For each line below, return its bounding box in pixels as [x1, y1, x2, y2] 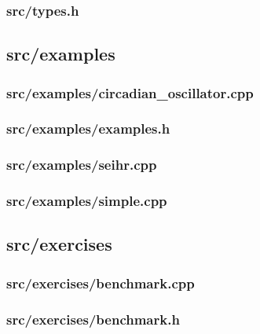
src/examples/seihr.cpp [6, 155, 157, 174]
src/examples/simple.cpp [6, 191, 167, 211]
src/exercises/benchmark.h [6, 309, 180, 328]
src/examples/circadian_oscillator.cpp [6, 83, 254, 102]
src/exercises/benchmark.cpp [6, 273, 195, 292]
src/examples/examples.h [6, 119, 170, 138]
